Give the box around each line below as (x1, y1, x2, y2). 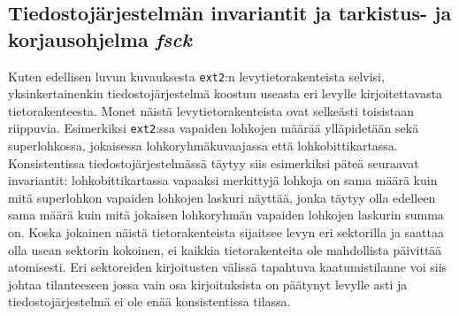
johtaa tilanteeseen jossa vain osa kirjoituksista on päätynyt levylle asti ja (8, 274, 408, 293)
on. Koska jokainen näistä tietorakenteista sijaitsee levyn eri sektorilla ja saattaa (8, 223, 444, 242)
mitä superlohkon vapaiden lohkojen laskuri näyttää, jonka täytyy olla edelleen (8, 188, 436, 206)
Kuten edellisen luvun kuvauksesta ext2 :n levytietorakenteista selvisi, (8, 66, 385, 85)
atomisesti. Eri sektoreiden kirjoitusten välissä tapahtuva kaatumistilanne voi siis (8, 258, 448, 276)
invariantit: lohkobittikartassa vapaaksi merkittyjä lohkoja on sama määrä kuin (8, 171, 438, 189)
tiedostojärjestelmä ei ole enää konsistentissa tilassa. (8, 292, 291, 311)
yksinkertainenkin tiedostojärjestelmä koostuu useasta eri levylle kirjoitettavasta (8, 84, 443, 103)
